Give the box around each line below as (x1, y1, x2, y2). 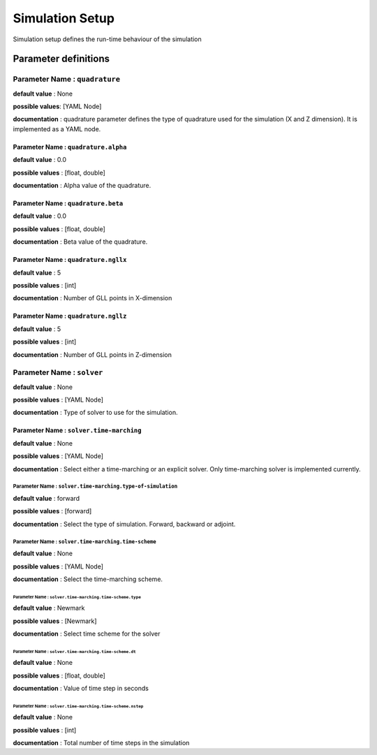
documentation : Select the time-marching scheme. (13, 575, 163, 583)
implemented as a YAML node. (13, 124, 101, 133)
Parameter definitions (13, 53, 110, 65)
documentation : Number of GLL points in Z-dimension (13, 350, 172, 359)
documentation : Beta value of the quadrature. (13, 237, 148, 246)
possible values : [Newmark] (13, 617, 97, 625)
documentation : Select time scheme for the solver (13, 629, 161, 638)
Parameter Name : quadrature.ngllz (13, 311, 127, 321)
